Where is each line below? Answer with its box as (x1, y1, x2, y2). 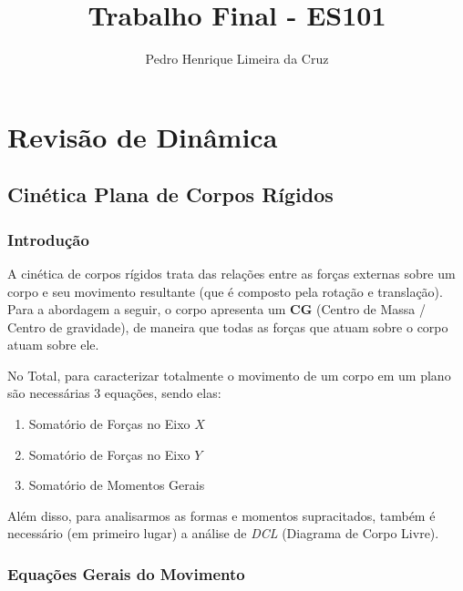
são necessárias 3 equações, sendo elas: (7, 383, 221, 402)
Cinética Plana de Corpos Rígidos (7, 180, 334, 209)
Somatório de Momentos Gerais (28, 475, 205, 494)
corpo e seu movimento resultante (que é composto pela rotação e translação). (7, 281, 443, 301)
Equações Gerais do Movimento (7, 562, 245, 585)
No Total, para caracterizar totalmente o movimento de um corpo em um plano (7, 365, 451, 384)
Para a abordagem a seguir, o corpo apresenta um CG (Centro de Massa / (7, 300, 427, 319)
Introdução (7, 228, 89, 250)
